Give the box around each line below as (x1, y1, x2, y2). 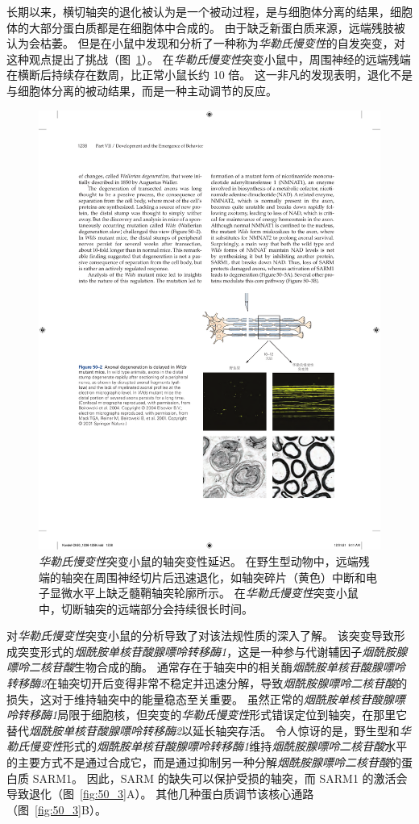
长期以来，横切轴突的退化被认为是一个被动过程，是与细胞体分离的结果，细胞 (6, 3, 413, 19)
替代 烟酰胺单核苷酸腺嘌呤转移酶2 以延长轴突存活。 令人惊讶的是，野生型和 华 (6, 722, 411, 738)
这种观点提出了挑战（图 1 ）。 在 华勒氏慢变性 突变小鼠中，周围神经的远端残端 (6, 50, 411, 67)
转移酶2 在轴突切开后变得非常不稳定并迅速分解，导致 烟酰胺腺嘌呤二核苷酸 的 (6, 675, 408, 692)
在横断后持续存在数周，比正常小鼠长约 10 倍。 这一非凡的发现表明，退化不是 (6, 66, 413, 83)
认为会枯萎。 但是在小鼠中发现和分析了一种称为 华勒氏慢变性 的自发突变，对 (6, 35, 405, 52)
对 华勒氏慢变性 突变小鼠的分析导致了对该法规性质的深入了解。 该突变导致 (6, 627, 394, 644)
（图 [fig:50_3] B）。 (6, 801, 106, 818)
